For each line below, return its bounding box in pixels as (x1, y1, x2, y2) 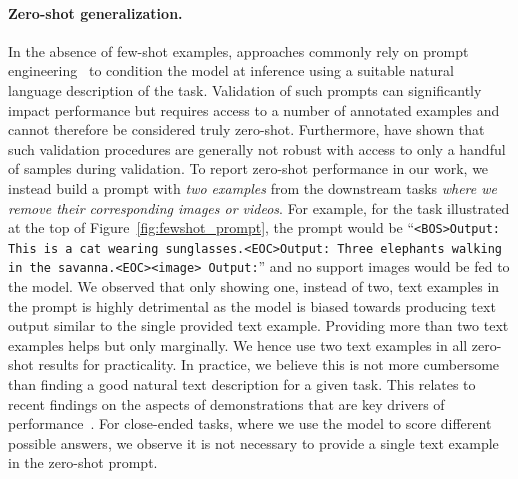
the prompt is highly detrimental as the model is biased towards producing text (8, 295, 496, 316)
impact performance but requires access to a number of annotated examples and (8, 99, 500, 120)
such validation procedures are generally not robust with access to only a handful (8, 138, 506, 159)
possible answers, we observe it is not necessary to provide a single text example (8, 432, 499, 453)
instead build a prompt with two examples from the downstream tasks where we (8, 177, 497, 198)
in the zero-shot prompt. (8, 452, 158, 473)
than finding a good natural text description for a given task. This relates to (8, 374, 476, 395)
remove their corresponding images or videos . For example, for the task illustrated (8, 197, 510, 218)
